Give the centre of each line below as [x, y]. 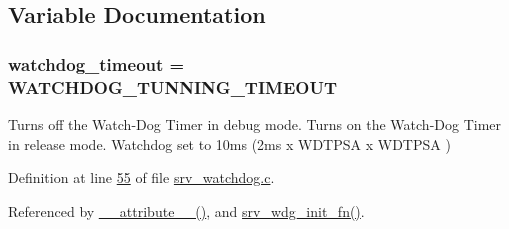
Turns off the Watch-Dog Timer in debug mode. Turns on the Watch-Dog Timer [255, 123]
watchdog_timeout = [96, 63]
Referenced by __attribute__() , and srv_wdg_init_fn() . [186, 210]
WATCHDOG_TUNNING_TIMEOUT [173, 86]
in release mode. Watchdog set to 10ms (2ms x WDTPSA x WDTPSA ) [229, 143]
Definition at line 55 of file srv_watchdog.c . [141, 177]
